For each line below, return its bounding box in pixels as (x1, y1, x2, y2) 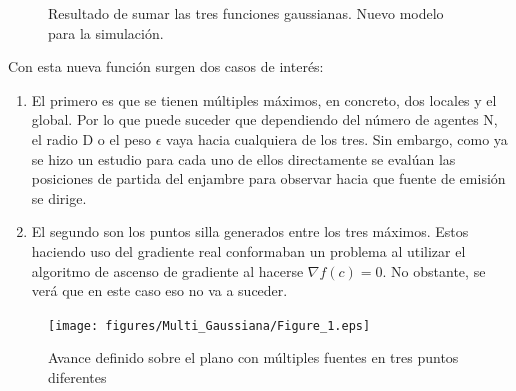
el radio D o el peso (31, 128, 152, 149)
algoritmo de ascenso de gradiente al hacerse (31, 260, 304, 281)
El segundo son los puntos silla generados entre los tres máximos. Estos (31, 221, 469, 242)
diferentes (48, 366, 107, 387)
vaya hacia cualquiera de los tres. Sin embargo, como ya (166, 128, 508, 149)
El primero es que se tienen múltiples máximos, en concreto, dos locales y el (31, 89, 497, 110)
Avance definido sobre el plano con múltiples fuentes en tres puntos (48, 347, 459, 368)
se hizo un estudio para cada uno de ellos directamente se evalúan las (31, 148, 456, 169)
